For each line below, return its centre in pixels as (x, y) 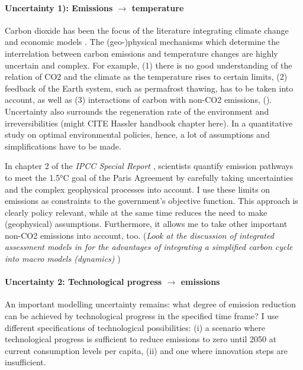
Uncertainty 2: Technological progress (83, 282)
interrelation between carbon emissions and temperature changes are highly (141, 53)
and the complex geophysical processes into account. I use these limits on (138, 189)
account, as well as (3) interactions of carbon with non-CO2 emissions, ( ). (138, 100)
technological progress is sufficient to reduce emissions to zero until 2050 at (141, 339)
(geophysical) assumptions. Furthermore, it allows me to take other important (146, 224)
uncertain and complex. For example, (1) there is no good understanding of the (149, 65)
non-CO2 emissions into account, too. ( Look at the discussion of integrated (139, 235)
